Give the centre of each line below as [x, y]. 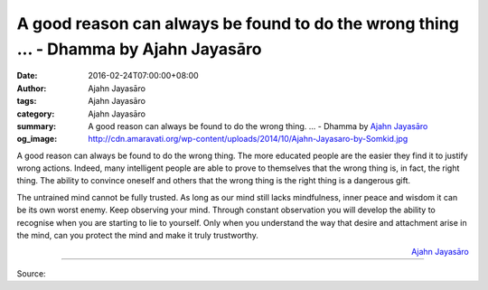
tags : [27, 101]
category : [36, 114]
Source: [31, 273]
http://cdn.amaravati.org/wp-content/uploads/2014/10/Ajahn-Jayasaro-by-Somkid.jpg [248, 139]
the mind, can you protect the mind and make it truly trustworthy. [138, 236]
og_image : [37, 139]
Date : [27, 76]
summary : [37, 126]
